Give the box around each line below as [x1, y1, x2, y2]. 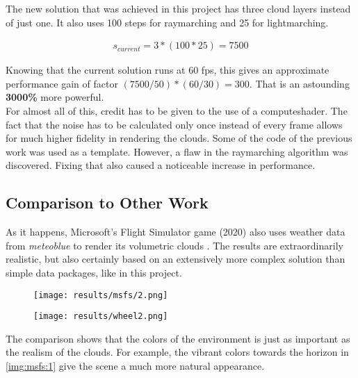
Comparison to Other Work [6, 192, 209, 213]
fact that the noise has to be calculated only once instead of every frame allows [6, 117, 343, 131]
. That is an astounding [249, 76, 350, 90]
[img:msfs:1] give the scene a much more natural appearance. [6, 359, 265, 373]
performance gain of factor [6, 76, 118, 90]
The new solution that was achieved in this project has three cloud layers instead [6, 1, 351, 15]
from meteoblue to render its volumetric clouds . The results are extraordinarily [6, 238, 343, 252]
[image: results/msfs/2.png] [33, 290, 168, 300]
